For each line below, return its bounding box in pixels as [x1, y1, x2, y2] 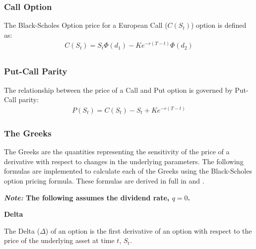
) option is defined [191, 20, 247, 30]
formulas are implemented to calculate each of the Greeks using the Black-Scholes [4, 166, 252, 176]
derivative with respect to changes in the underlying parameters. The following [4, 156, 244, 166]
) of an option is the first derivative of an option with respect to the [45, 225, 252, 236]
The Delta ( [4, 225, 40, 236]
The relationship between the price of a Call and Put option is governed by [4, 84, 233, 95]
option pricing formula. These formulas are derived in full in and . [4, 175, 204, 186]
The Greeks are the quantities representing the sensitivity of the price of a [4, 146, 230, 157]
